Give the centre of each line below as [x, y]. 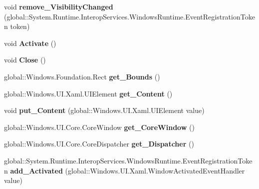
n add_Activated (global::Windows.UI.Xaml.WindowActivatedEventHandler [125, 170]
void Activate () [30, 43]
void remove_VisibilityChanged [59, 6]
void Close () [25, 60]
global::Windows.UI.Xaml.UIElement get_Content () [88, 93]
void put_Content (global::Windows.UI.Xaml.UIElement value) [104, 110]
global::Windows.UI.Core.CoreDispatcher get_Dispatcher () [99, 144]
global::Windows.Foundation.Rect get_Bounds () [82, 76]
